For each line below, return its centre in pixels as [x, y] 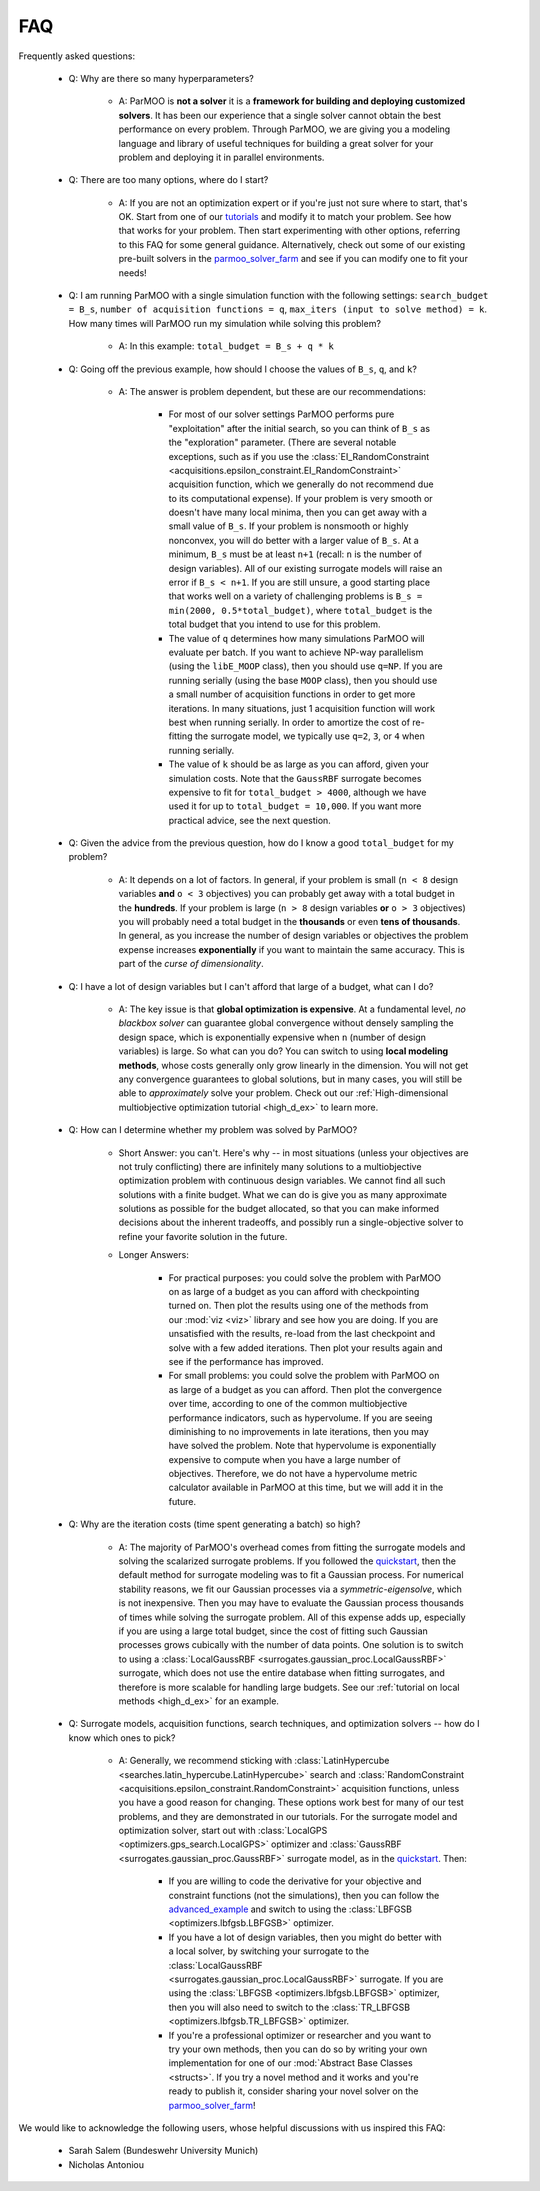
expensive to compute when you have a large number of [284, 1459]
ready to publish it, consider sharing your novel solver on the [293, 2091]
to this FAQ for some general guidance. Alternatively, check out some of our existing [292, 244]
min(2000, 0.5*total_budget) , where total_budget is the [300, 610]
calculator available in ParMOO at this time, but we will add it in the [306, 1487]
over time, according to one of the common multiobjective [288, 1404]
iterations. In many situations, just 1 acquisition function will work [301, 708]
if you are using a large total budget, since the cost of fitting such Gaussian [273, 1631]
